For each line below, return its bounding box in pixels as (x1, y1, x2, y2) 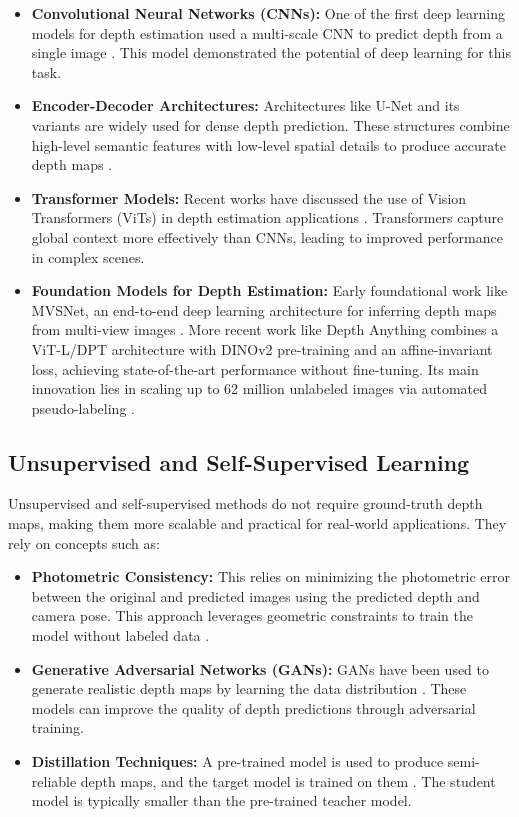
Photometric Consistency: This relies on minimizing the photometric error (31, 566, 510, 587)
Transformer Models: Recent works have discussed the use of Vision (31, 187, 467, 208)
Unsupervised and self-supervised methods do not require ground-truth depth (8, 493, 483, 514)
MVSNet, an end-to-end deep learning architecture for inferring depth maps (31, 299, 497, 320)
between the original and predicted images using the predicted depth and (31, 585, 480, 606)
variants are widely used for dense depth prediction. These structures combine (31, 114, 510, 135)
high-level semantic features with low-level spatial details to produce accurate (31, 134, 506, 155)
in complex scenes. (31, 246, 145, 267)
